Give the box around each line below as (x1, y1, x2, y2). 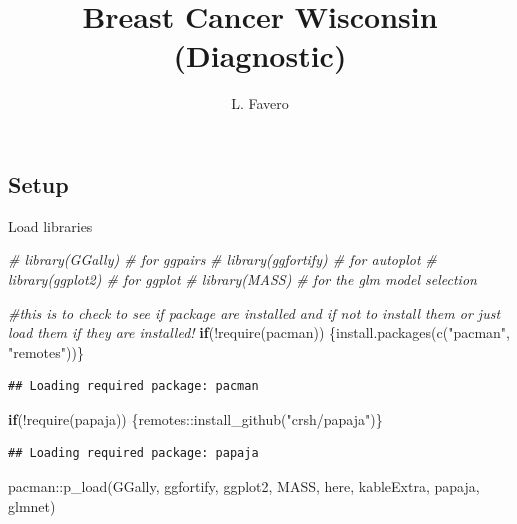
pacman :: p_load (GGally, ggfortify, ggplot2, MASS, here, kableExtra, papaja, (8, 476, 480, 497)
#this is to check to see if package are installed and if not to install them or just (8, 302, 501, 323)
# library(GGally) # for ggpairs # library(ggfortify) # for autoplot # (8, 249, 437, 270)
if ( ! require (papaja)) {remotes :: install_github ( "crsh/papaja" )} (8, 408, 383, 429)
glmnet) (8, 495, 56, 516)
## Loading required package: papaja (8, 446, 259, 461)
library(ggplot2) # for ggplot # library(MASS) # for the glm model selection (8, 268, 477, 289)
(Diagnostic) (173, 35, 347, 76)
